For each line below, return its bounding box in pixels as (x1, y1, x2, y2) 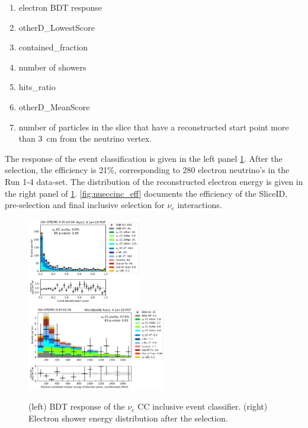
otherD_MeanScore (18, 100, 90, 113)
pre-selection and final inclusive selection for (5, 199, 165, 211)
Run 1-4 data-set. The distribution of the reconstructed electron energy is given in (5, 175, 303, 187)
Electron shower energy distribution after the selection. (28, 411, 228, 424)
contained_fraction (18, 41, 88, 53)
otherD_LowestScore (18, 21, 95, 33)
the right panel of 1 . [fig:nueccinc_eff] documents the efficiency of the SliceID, (5, 187, 288, 199)
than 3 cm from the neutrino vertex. (18, 132, 152, 145)
